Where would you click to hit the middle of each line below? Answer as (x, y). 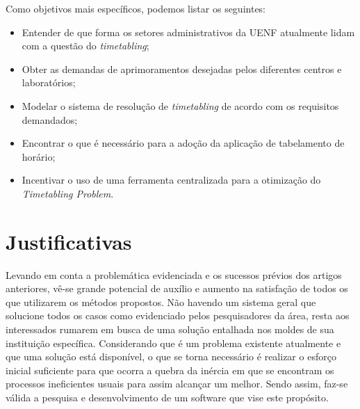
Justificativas (69, 241)
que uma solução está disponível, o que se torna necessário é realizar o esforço (171, 356)
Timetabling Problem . (68, 193)
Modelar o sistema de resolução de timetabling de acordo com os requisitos (180, 105)
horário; (39, 156)
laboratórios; (49, 82)
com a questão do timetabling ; (85, 46)
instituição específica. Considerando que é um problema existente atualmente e (173, 343)
